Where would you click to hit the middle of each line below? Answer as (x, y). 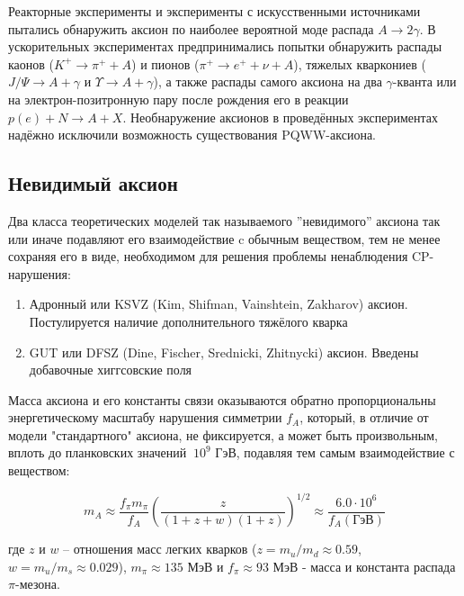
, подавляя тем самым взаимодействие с (345, 452)
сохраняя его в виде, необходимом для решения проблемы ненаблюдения (208, 256)
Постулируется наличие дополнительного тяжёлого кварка (188, 321)
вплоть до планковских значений (98, 452)
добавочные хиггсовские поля (111, 370)
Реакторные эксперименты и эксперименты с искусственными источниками (214, 11)
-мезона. (37, 584)
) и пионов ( (165, 63)
